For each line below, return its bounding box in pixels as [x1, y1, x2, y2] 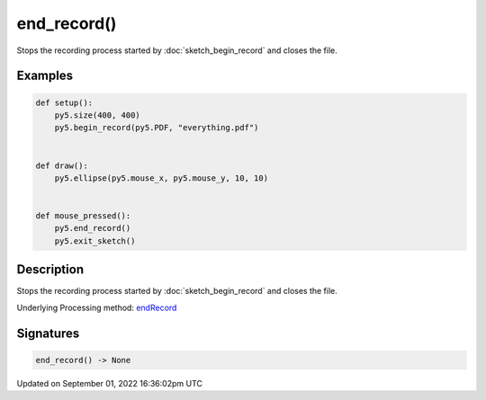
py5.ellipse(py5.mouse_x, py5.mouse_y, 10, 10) [54, 173, 269, 183]
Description [16, 262, 85, 278]
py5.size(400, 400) [54, 110, 141, 120]
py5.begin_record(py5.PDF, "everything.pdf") [54, 122, 259, 133]
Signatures [16, 325, 80, 341]
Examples [16, 68, 74, 84]
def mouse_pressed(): [35, 211, 131, 221]
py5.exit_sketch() [54, 236, 136, 246]
